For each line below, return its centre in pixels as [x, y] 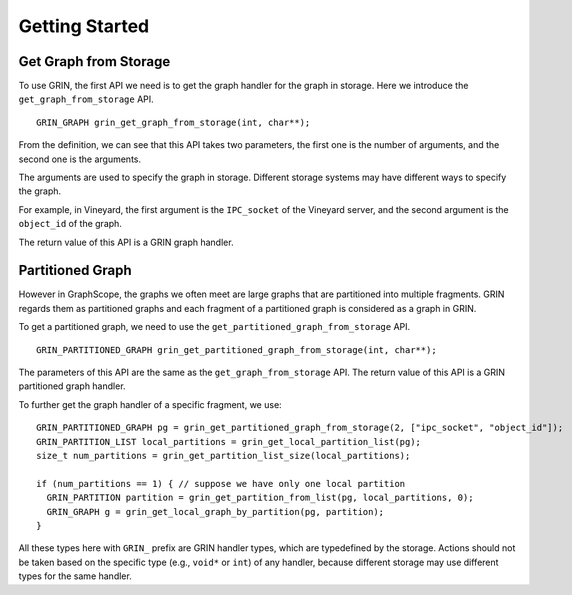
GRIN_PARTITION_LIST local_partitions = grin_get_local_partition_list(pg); [229, 441]
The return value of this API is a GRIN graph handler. [126, 242]
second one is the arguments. [80, 159]
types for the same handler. [75, 576]
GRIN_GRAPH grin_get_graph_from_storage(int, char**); [173, 122]
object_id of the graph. [70, 224]
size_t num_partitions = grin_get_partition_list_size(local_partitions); [223, 455]
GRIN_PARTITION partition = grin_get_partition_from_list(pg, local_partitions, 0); [260, 498]
